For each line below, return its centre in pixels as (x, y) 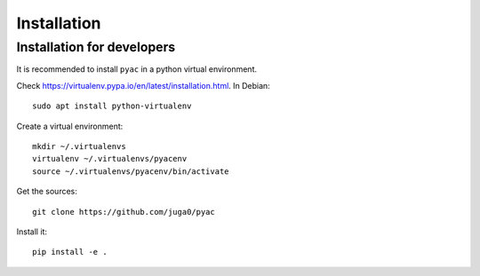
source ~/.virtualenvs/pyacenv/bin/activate (131, 171)
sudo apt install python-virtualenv (112, 106)
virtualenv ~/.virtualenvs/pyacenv (110, 159)
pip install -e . (70, 252)
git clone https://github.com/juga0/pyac (124, 212)
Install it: (32, 232)
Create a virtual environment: (70, 126)
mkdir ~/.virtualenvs (79, 146)
